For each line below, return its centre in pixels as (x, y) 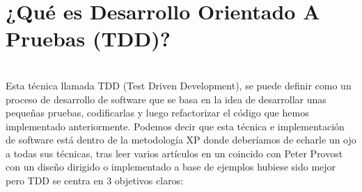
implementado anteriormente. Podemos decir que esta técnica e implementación (175, 126)
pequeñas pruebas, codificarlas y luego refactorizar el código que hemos (157, 113)
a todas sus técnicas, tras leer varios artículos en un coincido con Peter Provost (174, 153)
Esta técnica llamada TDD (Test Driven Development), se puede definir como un (179, 85)
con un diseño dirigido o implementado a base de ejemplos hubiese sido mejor (171, 167)
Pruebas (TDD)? (88, 38)
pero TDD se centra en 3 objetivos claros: (95, 181)
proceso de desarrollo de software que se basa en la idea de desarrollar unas (166, 99)
